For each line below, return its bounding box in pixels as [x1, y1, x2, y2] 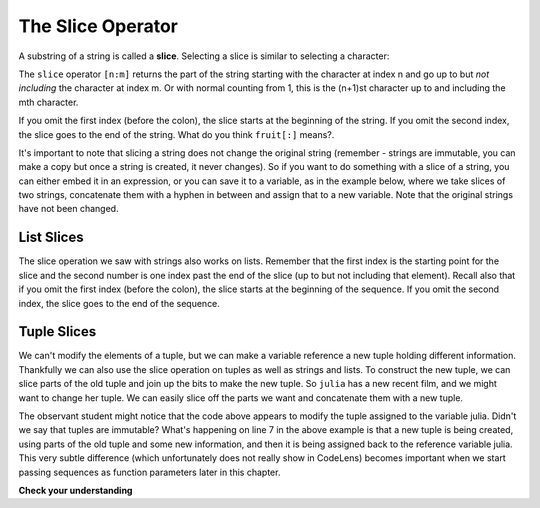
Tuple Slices [18, 323, 97, 340]
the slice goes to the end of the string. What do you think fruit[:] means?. [18, 128, 335, 140]
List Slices [18, 229, 84, 246]
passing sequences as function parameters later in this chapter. [18, 466, 281, 478]
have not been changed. [18, 203, 119, 215]
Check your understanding [18, 484, 133, 496]
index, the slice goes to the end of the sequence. [18, 297, 220, 309]
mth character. [18, 96, 79, 108]
